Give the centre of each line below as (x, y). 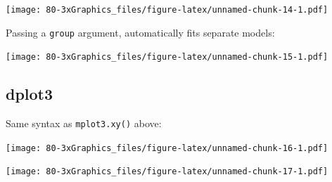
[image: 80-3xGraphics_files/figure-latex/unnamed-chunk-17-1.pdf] (167, 172)
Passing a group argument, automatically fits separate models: (140, 32)
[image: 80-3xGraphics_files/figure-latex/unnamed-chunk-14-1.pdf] (167, 10)
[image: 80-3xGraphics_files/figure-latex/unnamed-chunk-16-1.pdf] (167, 148)
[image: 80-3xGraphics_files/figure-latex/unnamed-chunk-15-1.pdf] (167, 57)
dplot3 (30, 94)
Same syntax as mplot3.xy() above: (84, 123)
